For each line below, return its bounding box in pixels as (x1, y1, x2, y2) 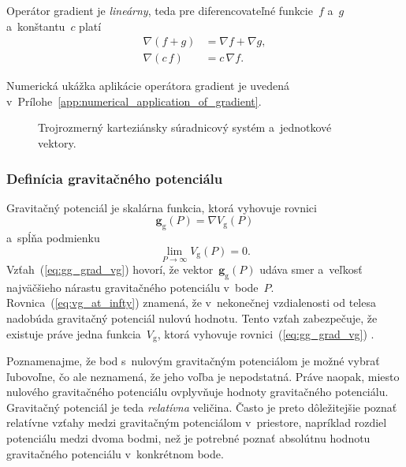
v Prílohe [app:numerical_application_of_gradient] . (6, 92, 262, 109)
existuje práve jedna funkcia (6, 325, 141, 342)
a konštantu (6, 17, 65, 34)
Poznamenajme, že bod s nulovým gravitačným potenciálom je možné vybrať (6, 353, 380, 369)
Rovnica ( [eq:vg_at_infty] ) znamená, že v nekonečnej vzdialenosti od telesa (6, 294, 376, 311)
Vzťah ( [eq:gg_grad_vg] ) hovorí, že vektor (6, 261, 214, 278)
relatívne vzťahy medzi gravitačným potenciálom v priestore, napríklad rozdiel (6, 414, 387, 431)
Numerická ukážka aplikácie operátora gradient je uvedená (6, 77, 290, 94)
